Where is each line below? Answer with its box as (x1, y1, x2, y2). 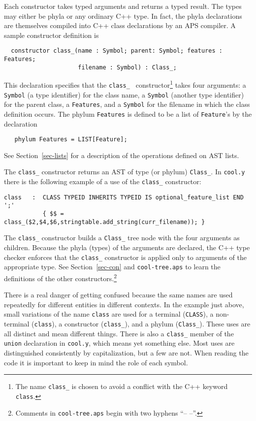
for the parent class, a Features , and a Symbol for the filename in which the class (4, 99, 250, 109)
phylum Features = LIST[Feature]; (14, 136, 128, 143)
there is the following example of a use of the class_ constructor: (4, 176, 201, 187)
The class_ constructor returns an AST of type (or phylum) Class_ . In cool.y (4, 166, 245, 177)
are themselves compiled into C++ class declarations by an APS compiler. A (4, 20, 236, 31)
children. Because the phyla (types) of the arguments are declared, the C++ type (4, 242, 250, 253)
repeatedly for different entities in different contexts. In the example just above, (4, 299, 244, 309)
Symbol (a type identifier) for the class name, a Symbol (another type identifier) (4, 89, 244, 99)
